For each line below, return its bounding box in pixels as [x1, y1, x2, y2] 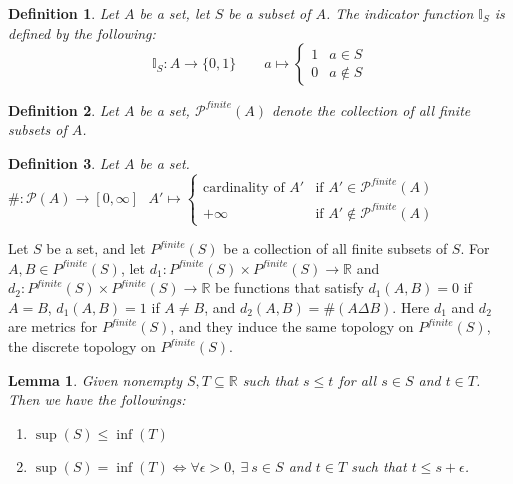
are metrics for [8, 316, 98, 337]
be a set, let [139, 3, 210, 23]
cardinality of [202, 181, 285, 196]
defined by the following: [8, 22, 156, 43]
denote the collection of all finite [271, 99, 471, 120]
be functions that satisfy [215, 277, 364, 298]
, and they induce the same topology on [170, 316, 414, 337]
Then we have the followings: [8, 389, 186, 410]
